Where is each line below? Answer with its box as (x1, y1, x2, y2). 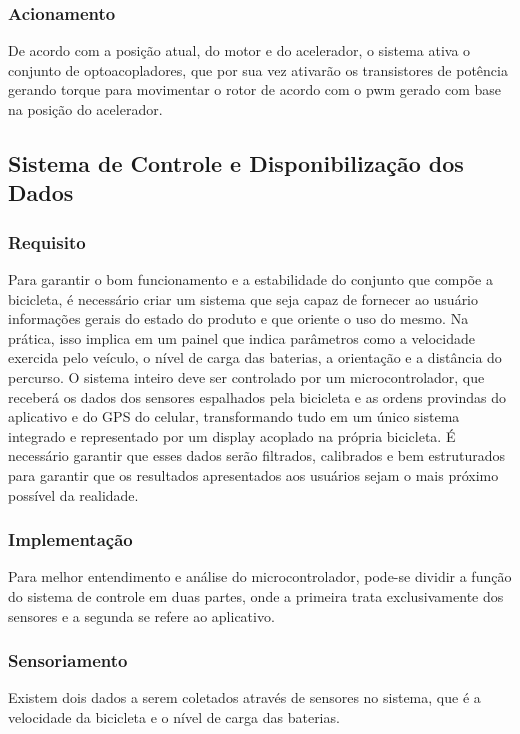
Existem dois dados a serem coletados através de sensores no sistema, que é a (8, 687, 481, 708)
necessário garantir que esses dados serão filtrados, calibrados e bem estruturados (8, 445, 505, 466)
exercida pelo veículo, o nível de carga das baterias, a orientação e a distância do (8, 347, 502, 368)
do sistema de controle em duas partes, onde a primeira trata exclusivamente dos (8, 585, 504, 606)
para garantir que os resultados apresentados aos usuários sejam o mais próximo (8, 464, 499, 485)
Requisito (8, 229, 86, 254)
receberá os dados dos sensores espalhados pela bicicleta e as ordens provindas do (8, 386, 506, 407)
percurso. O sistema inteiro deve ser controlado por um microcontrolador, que (8, 366, 485, 387)
